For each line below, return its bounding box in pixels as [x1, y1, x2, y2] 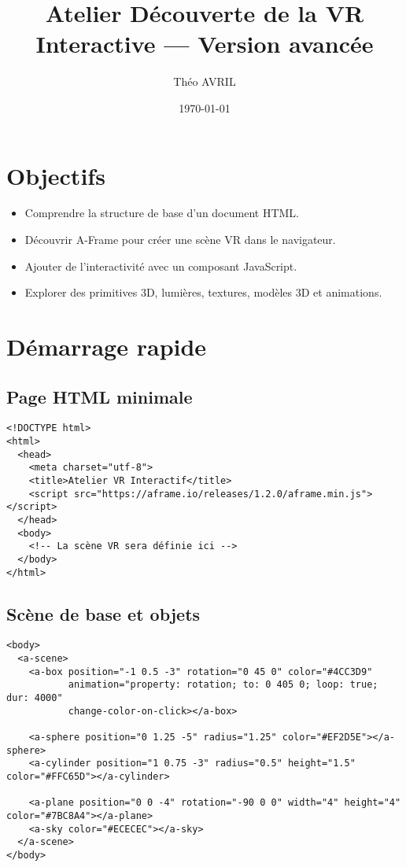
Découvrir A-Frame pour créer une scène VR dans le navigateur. [24, 231, 336, 248]
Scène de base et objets [6, 601, 201, 625]
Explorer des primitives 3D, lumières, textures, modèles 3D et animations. [24, 284, 382, 301]
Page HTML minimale [6, 384, 193, 408]
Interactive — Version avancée [35, 28, 374, 60]
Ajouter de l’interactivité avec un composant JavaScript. [24, 257, 297, 274]
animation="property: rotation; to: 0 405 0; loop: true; [68, 679, 378, 691]
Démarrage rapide [6, 330, 207, 362]
